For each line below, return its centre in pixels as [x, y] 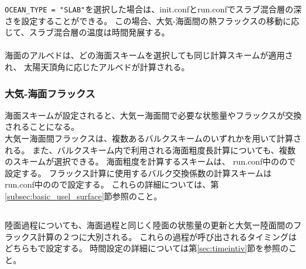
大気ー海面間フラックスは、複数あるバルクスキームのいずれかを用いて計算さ [153, 138]
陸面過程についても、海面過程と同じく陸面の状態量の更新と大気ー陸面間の [149, 224]
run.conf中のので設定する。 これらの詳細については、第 [112, 184]
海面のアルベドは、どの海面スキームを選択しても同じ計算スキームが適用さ [149, 55]
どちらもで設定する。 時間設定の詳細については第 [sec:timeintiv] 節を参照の [147, 248]
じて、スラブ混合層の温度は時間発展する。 [87, 32]
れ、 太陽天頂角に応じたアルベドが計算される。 [97, 67]
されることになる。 [42, 127]
